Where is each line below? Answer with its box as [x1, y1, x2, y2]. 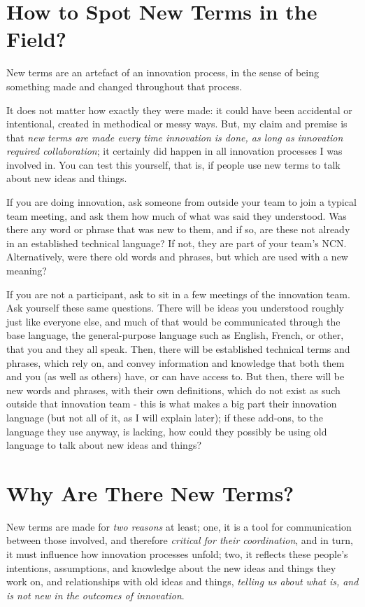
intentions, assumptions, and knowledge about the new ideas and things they [6, 560, 336, 575]
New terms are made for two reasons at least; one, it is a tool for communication [6, 519, 352, 533]
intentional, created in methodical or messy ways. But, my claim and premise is [6, 116, 348, 131]
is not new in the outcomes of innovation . [6, 587, 185, 602]
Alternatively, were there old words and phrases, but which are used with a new [6, 249, 348, 264]
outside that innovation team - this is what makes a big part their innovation [6, 396, 337, 411]
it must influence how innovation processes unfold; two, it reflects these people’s [6, 547, 348, 561]
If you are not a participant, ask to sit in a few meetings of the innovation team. [6, 286, 350, 301]
